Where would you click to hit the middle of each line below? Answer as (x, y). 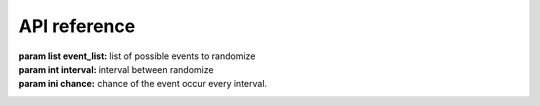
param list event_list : (63, 56)
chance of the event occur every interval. (182, 84)
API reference (77, 26)
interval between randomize (156, 69)
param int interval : (57, 69)
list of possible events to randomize (182, 56)
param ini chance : (56, 84)
